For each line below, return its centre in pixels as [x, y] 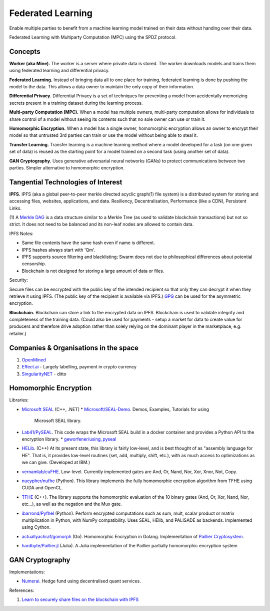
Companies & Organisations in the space [74, 348]
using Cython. [36, 527]
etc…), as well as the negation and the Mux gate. [72, 504]
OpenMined [34, 360]
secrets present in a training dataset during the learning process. [76, 103]
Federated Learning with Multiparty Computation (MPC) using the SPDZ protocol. [93, 37]
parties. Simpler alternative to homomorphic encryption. [67, 167]
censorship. [34, 264]
